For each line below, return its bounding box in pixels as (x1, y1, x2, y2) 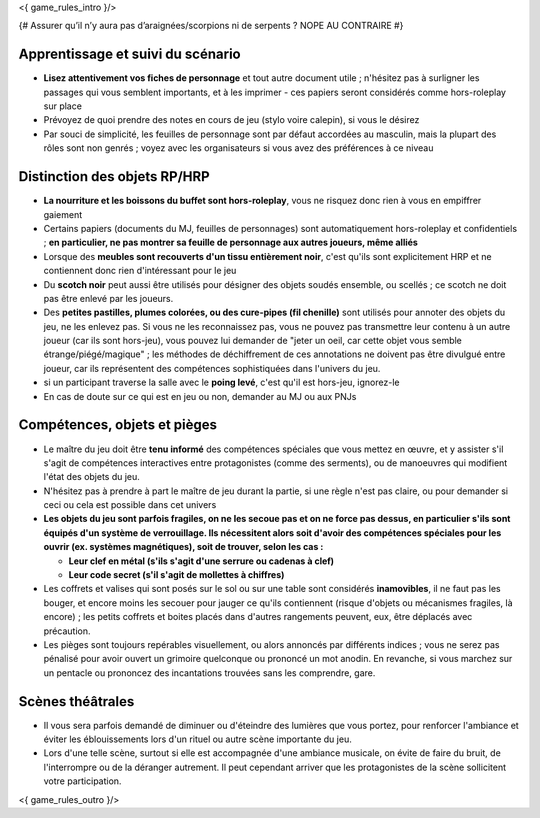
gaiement (43, 208, 83, 220)
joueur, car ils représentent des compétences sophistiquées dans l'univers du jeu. (43, 362, 381, 374)
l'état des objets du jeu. (43, 471, 140, 483)
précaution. (43, 625, 91, 637)
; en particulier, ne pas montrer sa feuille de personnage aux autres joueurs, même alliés (43, 236, 419, 249)
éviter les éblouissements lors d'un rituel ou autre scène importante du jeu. (43, 733, 352, 745)
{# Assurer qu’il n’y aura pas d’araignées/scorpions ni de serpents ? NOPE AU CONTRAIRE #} (18, 20, 404, 32)
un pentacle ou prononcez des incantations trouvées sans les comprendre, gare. (43, 666, 376, 679)
